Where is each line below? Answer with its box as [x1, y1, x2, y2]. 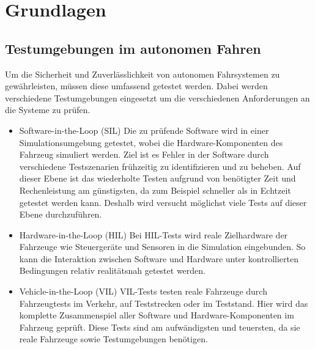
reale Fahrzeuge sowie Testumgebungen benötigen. [19, 332, 208, 345]
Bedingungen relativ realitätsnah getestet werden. [19, 264, 206, 277]
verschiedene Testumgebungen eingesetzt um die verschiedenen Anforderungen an [5, 91, 310, 104]
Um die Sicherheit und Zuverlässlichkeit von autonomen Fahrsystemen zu [5, 67, 280, 80]
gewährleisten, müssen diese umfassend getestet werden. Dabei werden [5, 79, 268, 92]
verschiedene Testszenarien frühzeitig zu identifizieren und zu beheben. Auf [19, 160, 301, 172]
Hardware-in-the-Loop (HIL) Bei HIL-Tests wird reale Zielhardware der [19, 228, 288, 241]
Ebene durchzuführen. [19, 208, 102, 221]
